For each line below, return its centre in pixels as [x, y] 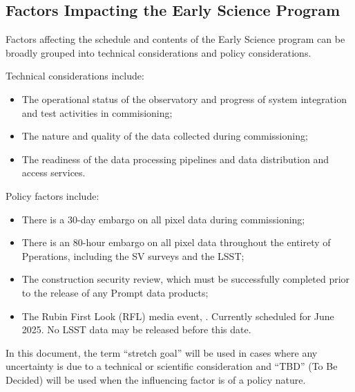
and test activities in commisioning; [97, 112]
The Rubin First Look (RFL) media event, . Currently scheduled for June [178, 316]
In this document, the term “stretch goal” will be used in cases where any [162, 352]
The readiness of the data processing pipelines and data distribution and [175, 159]
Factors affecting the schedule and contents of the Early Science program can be [175, 39]
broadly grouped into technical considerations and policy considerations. [159, 52]
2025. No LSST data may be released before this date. [136, 329]
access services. [54, 172]
